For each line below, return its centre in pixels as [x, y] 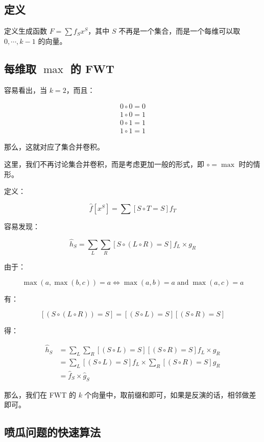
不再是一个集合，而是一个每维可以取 [179, 31]
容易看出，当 [26, 90]
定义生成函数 [26, 31]
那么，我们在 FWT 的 [40, 394]
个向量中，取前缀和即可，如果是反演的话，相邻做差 [170, 394]
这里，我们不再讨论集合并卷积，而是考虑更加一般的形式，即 [104, 164]
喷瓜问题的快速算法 [52, 432]
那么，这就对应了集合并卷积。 [54, 147]
